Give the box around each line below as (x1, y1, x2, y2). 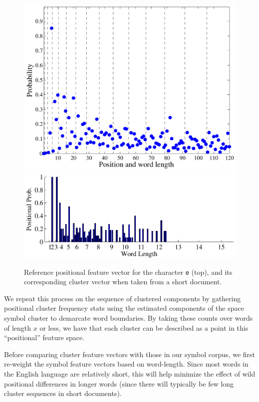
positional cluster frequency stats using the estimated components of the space (4, 303, 244, 313)
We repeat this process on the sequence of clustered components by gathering (4, 293, 241, 303)
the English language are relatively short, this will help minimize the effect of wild (4, 368, 256, 379)
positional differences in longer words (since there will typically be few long (4, 378, 234, 389)
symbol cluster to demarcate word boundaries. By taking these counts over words (4, 312, 253, 323)
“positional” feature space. (4, 332, 85, 343)
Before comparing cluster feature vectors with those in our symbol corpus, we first (4, 349, 255, 359)
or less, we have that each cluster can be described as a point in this (39, 322, 249, 333)
